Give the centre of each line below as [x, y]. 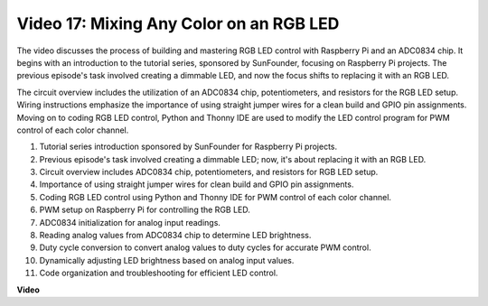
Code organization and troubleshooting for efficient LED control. [159, 273]
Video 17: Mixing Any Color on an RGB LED [178, 23]
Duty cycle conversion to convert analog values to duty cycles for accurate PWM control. [205, 247]
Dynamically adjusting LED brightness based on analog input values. [167, 260]
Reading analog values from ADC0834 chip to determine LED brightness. [175, 236]
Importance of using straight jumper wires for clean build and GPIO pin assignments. [197, 184]
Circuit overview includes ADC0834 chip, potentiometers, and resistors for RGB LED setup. [209, 172]
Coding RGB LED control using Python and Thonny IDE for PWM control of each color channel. [216, 197]
